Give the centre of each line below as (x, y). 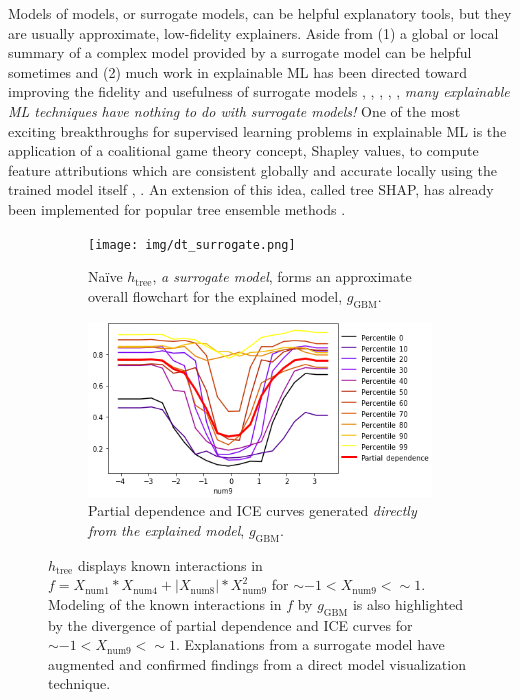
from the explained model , (166, 529)
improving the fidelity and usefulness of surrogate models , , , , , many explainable (259, 91)
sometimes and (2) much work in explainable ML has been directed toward (238, 71)
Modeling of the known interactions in (165, 603)
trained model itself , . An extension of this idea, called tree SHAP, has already (251, 189)
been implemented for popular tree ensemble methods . (177, 208)
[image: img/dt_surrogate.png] (192, 244)
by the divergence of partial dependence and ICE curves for (230, 624)
